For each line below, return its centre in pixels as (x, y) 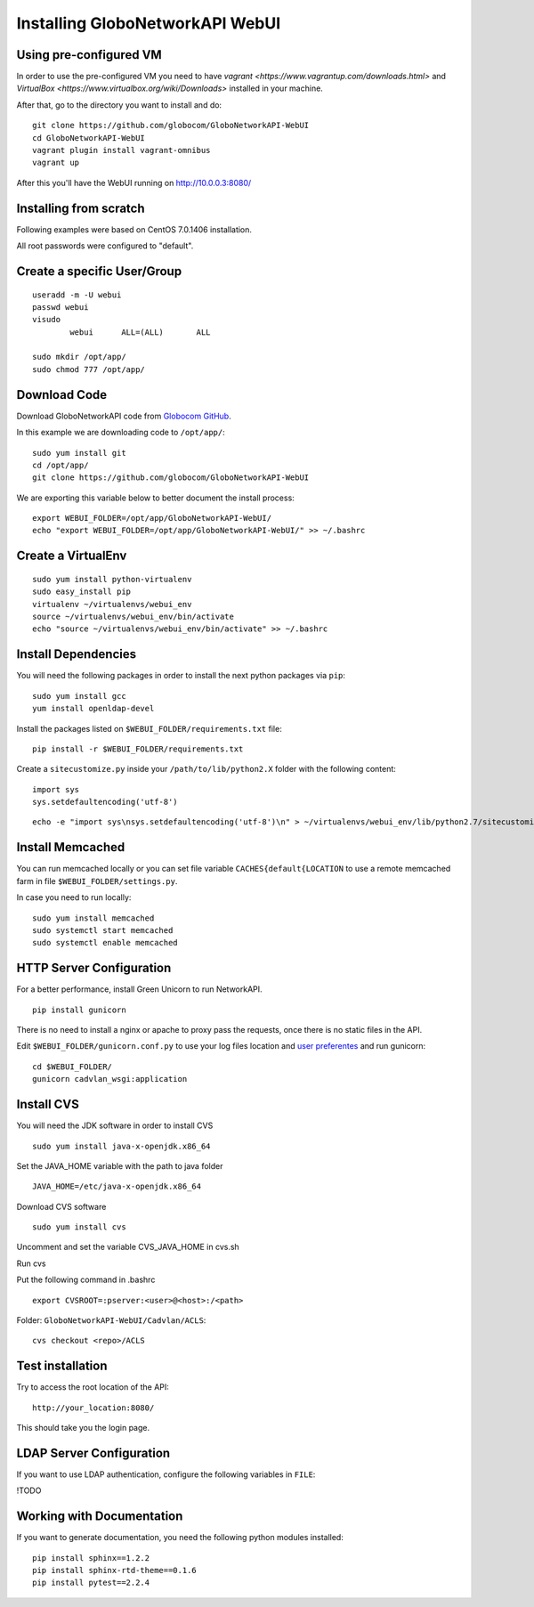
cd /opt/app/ (61, 465)
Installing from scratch (81, 208)
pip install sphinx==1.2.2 (91, 1558)
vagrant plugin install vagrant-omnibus (121, 150)
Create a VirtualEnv (72, 556)
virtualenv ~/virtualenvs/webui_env (112, 604)
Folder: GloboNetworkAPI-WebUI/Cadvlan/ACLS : (111, 1320)
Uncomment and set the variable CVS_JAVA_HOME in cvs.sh (128, 1247)
